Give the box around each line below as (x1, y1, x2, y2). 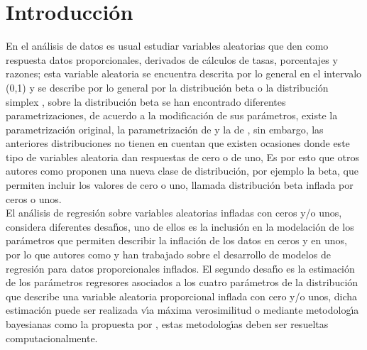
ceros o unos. (6, 191, 62, 206)
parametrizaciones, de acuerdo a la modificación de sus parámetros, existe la (6, 108, 338, 123)
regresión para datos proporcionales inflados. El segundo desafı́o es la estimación (6, 261, 355, 275)
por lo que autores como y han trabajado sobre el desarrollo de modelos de (6, 247, 331, 262)
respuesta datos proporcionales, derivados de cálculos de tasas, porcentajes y (6, 52, 338, 67)
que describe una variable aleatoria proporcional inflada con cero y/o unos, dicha (6, 288, 358, 303)
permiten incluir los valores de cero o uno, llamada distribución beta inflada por (6, 177, 354, 192)
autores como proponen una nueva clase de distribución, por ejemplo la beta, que (6, 163, 359, 178)
